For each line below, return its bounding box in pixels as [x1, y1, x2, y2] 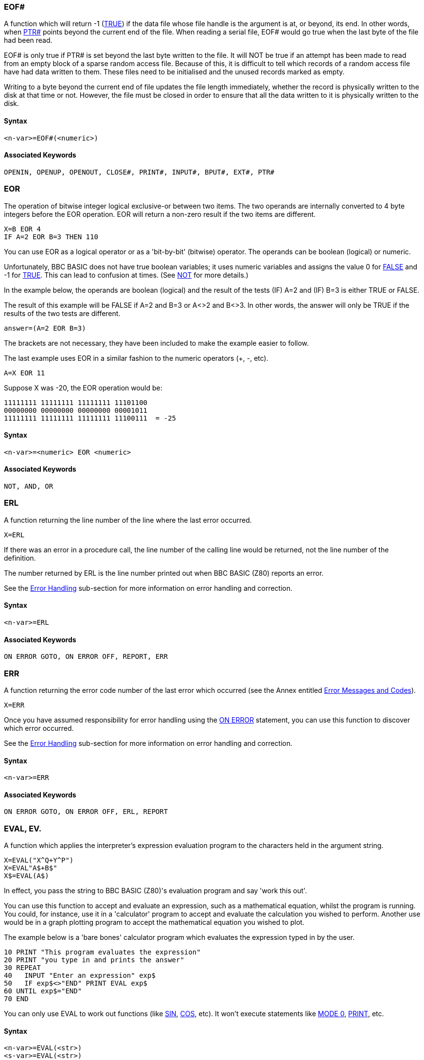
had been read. [4, 36, 53, 45]
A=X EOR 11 [4, 369, 45, 377]
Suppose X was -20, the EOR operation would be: [4, 383, 162, 392]
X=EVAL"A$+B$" [4, 864, 57, 872]
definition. [4, 553, 36, 562]
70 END [4, 995, 29, 1003]
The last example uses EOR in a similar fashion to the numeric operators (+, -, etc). [4, 353, 268, 362]
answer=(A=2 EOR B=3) [4, 324, 86, 332]
